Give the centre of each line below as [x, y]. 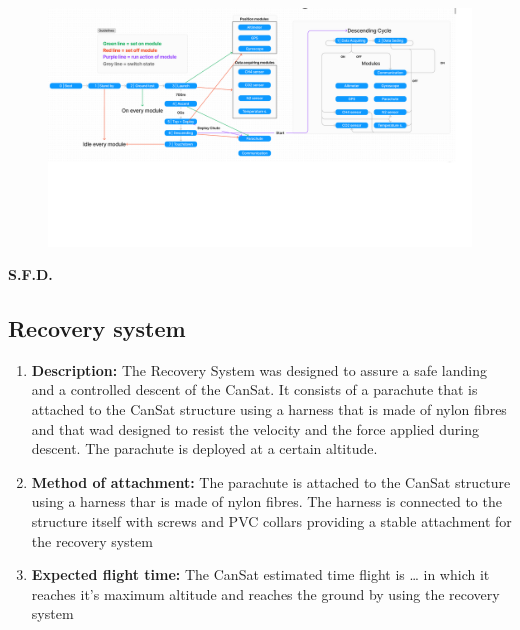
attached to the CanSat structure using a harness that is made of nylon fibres [269, 409]
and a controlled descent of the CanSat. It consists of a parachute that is [254, 389]
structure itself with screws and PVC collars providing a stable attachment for [271, 521]
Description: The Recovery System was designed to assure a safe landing [259, 369]
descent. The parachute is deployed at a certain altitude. [204, 448]
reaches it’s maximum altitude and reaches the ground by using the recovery [265, 593]
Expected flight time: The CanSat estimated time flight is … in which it [260, 574]
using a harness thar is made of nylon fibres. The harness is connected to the [266, 501]
